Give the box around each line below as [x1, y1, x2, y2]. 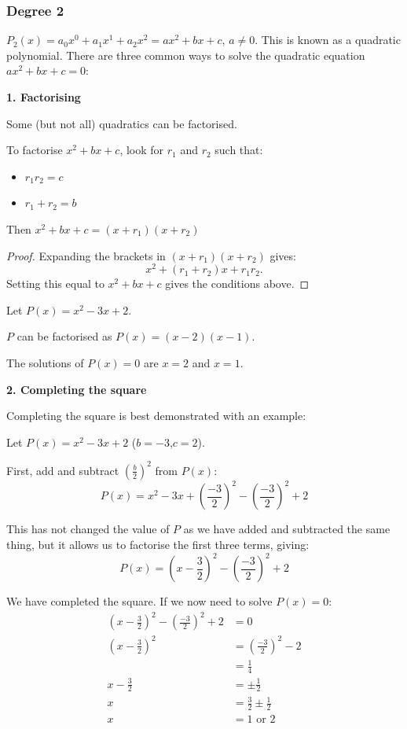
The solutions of [6, 355, 84, 371]
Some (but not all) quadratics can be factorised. [6, 115, 237, 131]
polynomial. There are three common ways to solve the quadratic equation [6, 46, 365, 63]
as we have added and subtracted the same [183, 521, 390, 537]
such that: [214, 142, 263, 158]
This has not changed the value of [6, 521, 170, 537]
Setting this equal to [6, 275, 104, 292]
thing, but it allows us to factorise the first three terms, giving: [6, 536, 310, 552]
